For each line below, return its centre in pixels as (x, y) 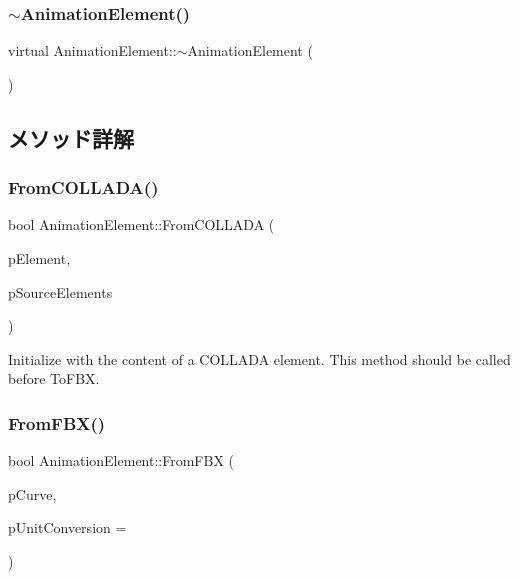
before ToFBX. (54, 378)
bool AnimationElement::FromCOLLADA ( (141, 224)
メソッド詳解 (71, 137)
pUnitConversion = (67, 527)
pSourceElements (60, 291)
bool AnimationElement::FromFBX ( (121, 460)
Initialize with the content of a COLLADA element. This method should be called (259, 358)
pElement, (39, 258)
